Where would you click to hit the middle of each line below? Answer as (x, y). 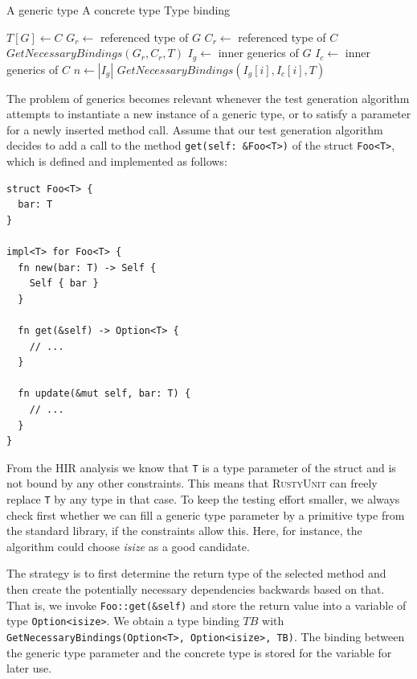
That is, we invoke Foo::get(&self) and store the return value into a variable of (206, 605)
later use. (29, 668)
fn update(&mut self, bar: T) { (104, 394)
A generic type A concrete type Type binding (119, 10)
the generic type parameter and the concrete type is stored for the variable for (199, 652)
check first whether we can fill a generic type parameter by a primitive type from (206, 514)
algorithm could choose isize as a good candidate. (128, 546)
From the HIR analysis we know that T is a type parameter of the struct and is (201, 467)
